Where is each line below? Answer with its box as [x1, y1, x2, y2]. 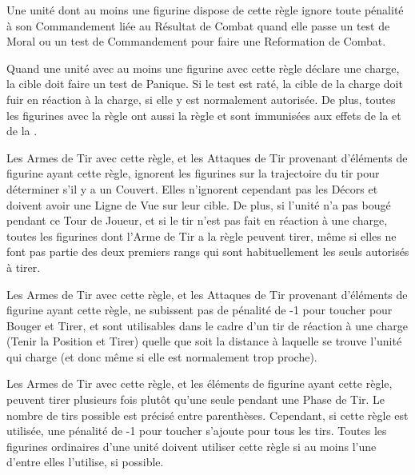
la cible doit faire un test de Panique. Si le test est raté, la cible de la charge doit [6, 75, 403, 92]
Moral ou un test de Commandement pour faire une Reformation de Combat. [6, 33, 386, 50]
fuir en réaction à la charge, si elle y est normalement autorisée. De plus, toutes [6, 90, 396, 107]
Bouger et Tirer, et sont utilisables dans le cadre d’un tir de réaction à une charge [6, 317, 409, 333]
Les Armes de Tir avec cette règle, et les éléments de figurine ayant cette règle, [6, 375, 393, 392]
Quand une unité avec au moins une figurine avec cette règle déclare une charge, [6, 59, 400, 76]
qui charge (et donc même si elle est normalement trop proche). [6, 348, 317, 365]
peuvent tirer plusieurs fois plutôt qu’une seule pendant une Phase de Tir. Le [6, 391, 385, 408]
